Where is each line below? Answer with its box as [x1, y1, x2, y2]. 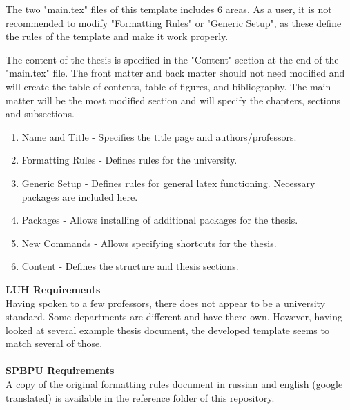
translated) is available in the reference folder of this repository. [6, 390, 275, 404]
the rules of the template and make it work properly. [6, 29, 229, 43]
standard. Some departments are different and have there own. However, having [6, 309, 343, 324]
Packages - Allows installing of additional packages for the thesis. [21, 213, 298, 227]
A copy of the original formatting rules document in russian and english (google [6, 377, 343, 391]
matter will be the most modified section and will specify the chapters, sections [6, 92, 341, 107]
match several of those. [6, 336, 103, 351]
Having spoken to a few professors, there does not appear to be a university [6, 295, 326, 310]
